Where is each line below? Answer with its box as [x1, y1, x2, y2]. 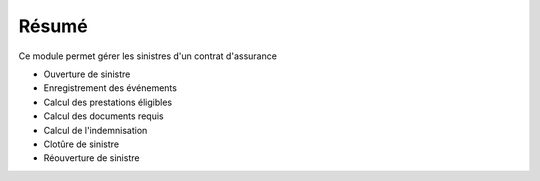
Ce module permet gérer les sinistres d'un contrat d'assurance [18, 50, 277, 62]
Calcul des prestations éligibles [43, 96, 173, 108]
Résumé [18, 15, 89, 37]
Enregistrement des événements [43, 82, 177, 94]
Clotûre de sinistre [43, 138, 120, 150]
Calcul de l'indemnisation [43, 124, 148, 136]
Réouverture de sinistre [43, 152, 140, 164]
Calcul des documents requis [43, 110, 164, 122]
